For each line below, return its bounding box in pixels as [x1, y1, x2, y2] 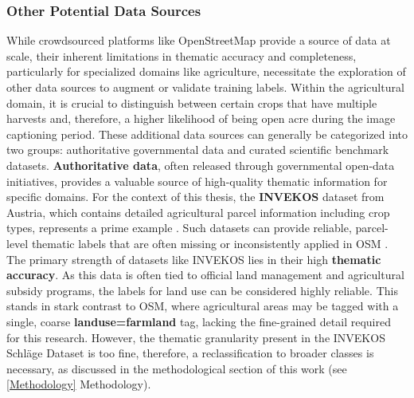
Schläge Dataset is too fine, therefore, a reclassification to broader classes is [6, 345, 374, 361]
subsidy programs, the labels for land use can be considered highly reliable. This [6, 282, 398, 298]
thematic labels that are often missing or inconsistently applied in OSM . [31, 234, 389, 251]
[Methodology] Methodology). [6, 376, 151, 392]
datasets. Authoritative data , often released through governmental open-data [6, 156, 395, 173]
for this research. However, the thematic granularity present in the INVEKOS [6, 329, 385, 345]
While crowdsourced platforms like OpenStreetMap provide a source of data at [6, 32, 391, 49]
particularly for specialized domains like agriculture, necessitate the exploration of [6, 63, 406, 80]
